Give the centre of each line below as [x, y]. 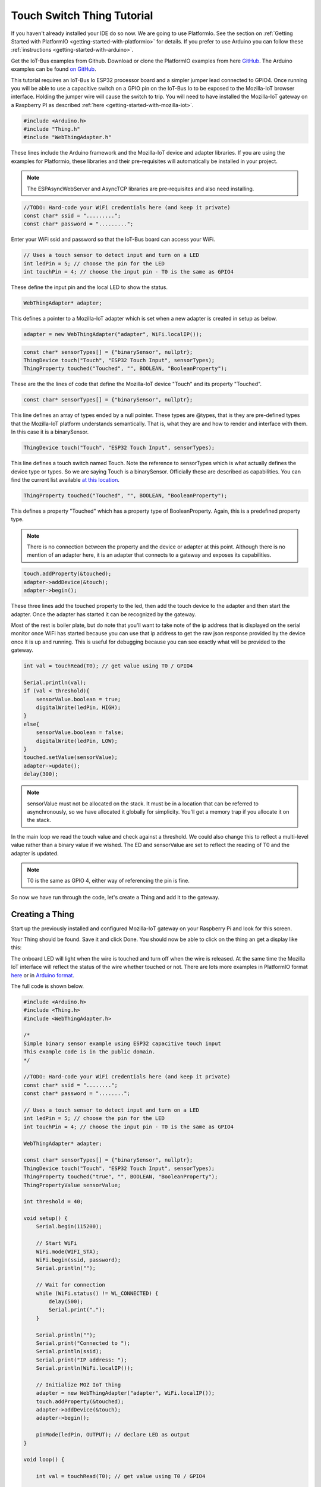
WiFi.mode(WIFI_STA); [67, 1251]
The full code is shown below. [48, 986]
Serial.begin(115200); [69, 1226]
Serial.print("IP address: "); [81, 1360]
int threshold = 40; [53, 1202]
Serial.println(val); [55, 682]
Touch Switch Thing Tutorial [82, 15]
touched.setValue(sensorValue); [71, 757]
